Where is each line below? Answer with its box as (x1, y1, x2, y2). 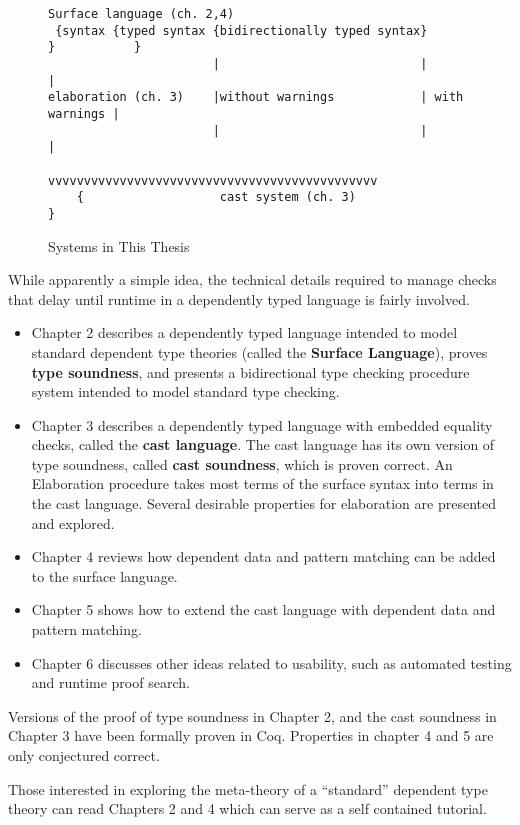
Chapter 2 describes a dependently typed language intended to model (31, 322, 458, 343)
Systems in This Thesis (48, 235, 190, 256)
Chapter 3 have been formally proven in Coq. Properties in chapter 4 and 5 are (8, 725, 494, 746)
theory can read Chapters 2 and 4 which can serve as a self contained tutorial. (8, 798, 487, 819)
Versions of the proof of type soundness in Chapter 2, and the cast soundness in (8, 705, 497, 726)
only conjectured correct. (8, 745, 160, 765)
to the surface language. (31, 565, 178, 586)
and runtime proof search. (31, 672, 190, 693)
